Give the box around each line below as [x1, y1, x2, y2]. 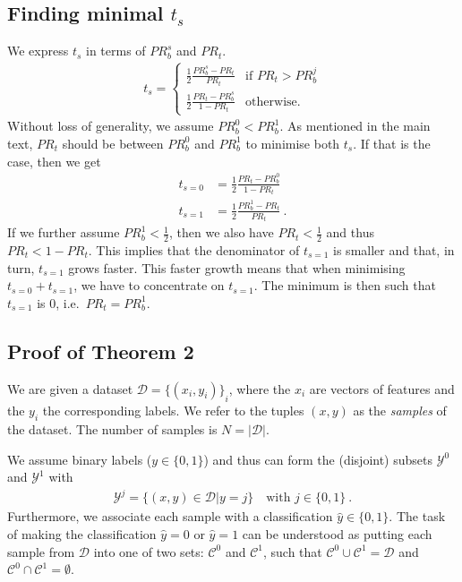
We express [7, 41, 69, 60]
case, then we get [7, 151, 101, 170]
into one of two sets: [93, 542, 204, 561]
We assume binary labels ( [7, 449, 152, 468]
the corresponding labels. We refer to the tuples [42, 401, 304, 420]
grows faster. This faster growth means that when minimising [68, 258, 406, 277]
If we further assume [7, 223, 120, 242]
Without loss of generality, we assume [7, 116, 214, 135]
